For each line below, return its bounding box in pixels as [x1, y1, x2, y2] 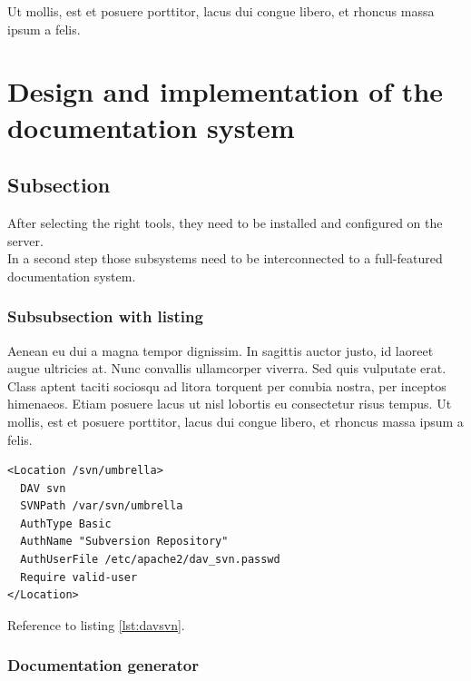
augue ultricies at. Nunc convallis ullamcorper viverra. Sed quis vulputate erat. [7, 359, 446, 378]
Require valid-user [20, 570, 138, 584]
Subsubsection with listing [7, 305, 203, 328]
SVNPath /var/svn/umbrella [20, 499, 183, 513]
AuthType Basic [20, 517, 112, 530]
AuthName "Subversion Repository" [20, 535, 229, 548]
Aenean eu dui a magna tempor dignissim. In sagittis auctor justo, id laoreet [7, 340, 434, 360]
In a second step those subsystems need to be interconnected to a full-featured [7, 249, 443, 268]
